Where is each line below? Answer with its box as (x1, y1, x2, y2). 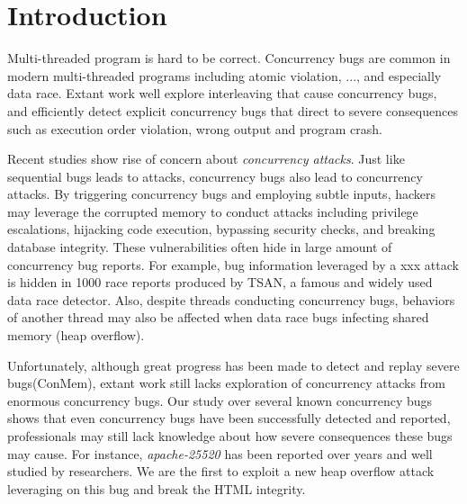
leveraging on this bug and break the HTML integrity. (7, 479, 306, 498)
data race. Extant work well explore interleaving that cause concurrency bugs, (7, 84, 437, 103)
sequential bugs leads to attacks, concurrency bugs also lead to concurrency (7, 166, 423, 185)
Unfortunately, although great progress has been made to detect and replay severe (7, 355, 460, 374)
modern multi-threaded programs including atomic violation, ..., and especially (7, 66, 442, 85)
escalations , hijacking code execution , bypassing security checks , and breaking (7, 220, 436, 238)
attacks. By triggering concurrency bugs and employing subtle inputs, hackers (7, 184, 436, 203)
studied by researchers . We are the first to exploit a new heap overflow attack (7, 462, 435, 481)
